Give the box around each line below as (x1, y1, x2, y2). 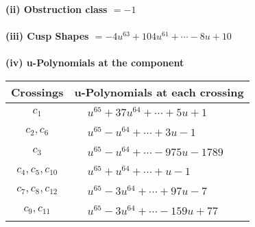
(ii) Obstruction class (5, 2, 108, 16)
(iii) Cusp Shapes (5, 29, 89, 43)
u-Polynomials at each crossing (74, 83, 244, 100)
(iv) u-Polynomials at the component (5, 55, 184, 70)
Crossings (11, 83, 64, 100)
